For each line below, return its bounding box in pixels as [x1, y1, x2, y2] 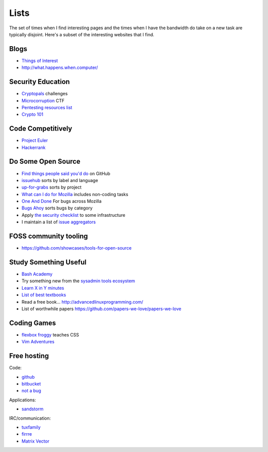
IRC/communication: [9, 415, 51, 421]
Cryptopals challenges [21, 91, 68, 97]
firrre [21, 431, 32, 437]
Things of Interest [21, 58, 58, 64]
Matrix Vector [21, 438, 50, 444]
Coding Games [9, 319, 57, 327]
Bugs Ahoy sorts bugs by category [21, 205, 93, 211]
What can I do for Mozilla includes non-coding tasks [21, 191, 129, 197]
